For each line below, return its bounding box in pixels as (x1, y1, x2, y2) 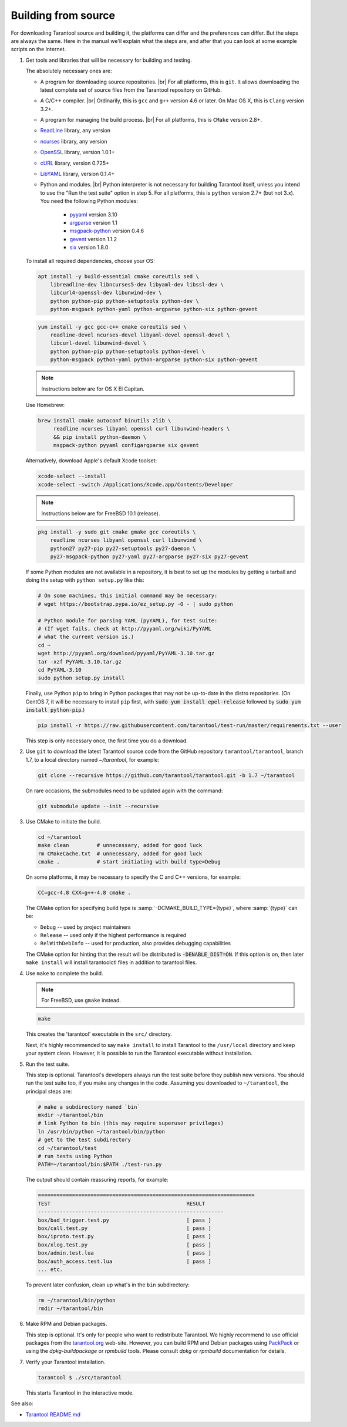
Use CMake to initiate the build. (25, 818, 102, 825)
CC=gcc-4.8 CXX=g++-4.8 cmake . (38, 889, 132, 896)
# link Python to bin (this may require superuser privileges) (38, 1120, 224, 1126)
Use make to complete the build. (25, 969, 103, 976)
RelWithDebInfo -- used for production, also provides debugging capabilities (40, 940, 231, 947)
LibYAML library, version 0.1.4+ (40, 171, 115, 178)
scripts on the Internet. (11, 46, 66, 53)
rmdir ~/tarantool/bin (38, 1305, 103, 1312)
